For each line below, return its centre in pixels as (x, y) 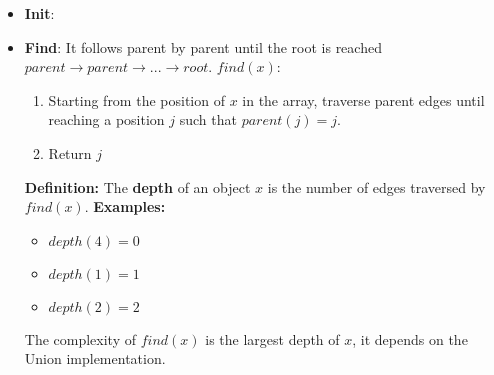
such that (208, 119)
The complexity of (80, 338)
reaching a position (106, 119)
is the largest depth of (272, 338)
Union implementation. (95, 358)
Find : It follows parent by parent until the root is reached (203, 46)
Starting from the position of (136, 99)
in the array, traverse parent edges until (363, 99)
